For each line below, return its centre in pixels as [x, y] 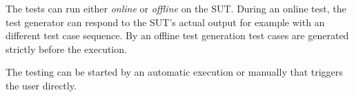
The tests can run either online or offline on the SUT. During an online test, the [176, 8]
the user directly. [41, 85]
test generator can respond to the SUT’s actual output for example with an [165, 22]
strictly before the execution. [66, 48]
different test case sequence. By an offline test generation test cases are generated [177, 35]
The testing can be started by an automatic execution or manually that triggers [174, 72]
